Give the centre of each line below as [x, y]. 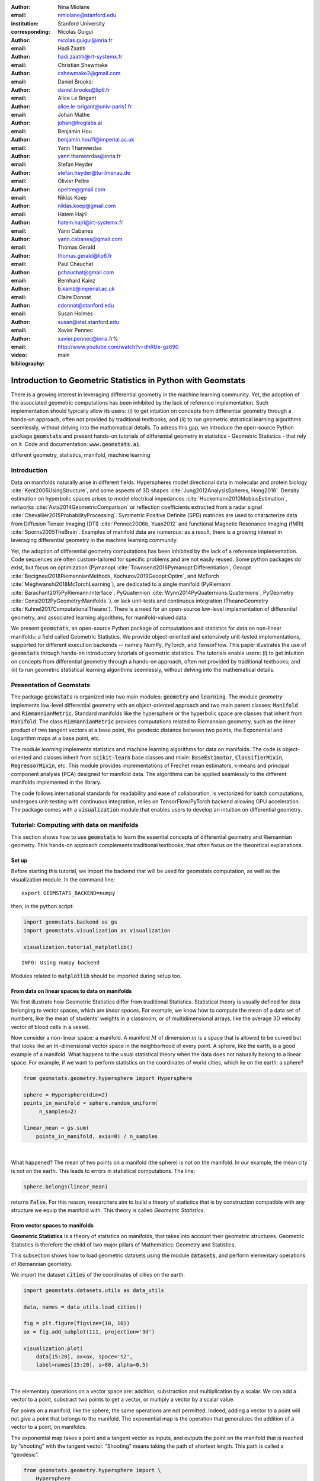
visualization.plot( [53, 1348]
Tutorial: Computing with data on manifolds [75, 825]
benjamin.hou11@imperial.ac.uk [96, 140]
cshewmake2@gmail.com [89, 73]
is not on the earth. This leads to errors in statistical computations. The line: [103, 1171]
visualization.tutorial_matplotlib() [78, 947]
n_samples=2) [58, 1111]
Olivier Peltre [73, 181]
